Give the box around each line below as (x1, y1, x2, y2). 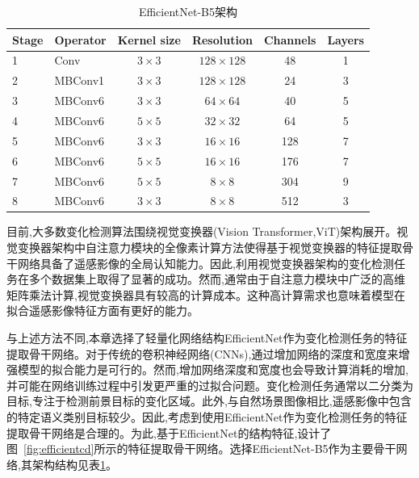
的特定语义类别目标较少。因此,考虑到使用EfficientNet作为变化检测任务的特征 (6, 408, 408, 425)
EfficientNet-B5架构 (138, 3, 237, 19)
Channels (263, 31, 316, 48)
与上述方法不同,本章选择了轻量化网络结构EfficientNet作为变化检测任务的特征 (6, 329, 408, 346)
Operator (54, 31, 107, 48)
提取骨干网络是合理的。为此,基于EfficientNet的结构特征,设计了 (6, 424, 332, 441)
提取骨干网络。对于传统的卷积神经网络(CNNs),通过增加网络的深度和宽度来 (6, 345, 399, 362)
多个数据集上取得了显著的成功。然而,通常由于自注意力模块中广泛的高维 (28, 270, 405, 287)
